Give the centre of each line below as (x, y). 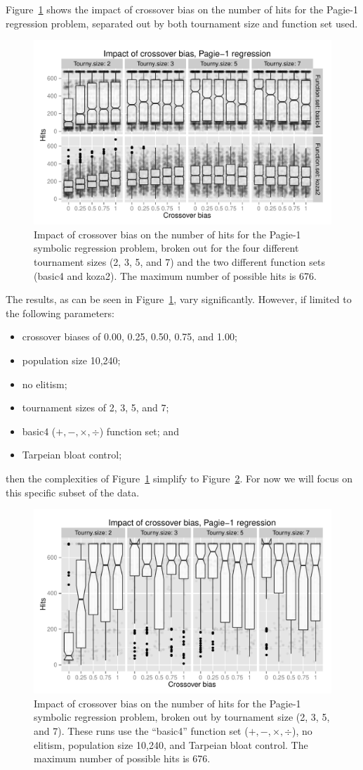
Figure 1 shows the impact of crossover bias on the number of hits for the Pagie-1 (182, 9)
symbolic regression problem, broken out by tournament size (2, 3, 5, (182, 717)
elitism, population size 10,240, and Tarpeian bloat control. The (171, 744)
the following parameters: (60, 313)
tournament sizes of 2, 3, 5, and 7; (95, 408)
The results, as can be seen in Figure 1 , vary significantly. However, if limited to (179, 299)
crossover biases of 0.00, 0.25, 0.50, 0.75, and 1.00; (130, 336)
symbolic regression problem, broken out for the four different (166, 248)
